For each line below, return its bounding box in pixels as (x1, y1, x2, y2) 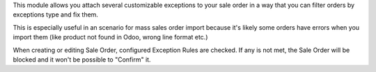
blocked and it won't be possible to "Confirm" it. (13, 55, 151, 64)
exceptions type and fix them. (13, 10, 99, 19)
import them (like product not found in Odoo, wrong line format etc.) (13, 33, 208, 42)
